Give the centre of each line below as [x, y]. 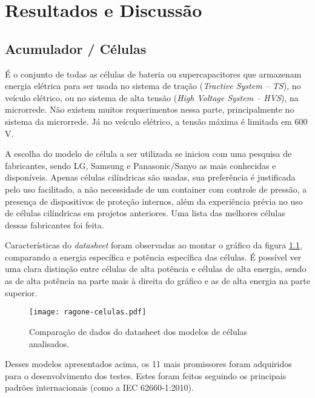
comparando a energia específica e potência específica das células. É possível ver [153, 257]
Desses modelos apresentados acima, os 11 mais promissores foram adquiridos [148, 364]
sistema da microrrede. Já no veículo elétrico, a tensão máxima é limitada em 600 [156, 121]
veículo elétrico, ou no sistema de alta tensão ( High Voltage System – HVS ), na [152, 97]
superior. [21, 292]
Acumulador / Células [76, 48]
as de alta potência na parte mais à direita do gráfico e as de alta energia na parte [157, 281]
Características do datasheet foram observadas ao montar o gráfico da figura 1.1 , [154, 245]
